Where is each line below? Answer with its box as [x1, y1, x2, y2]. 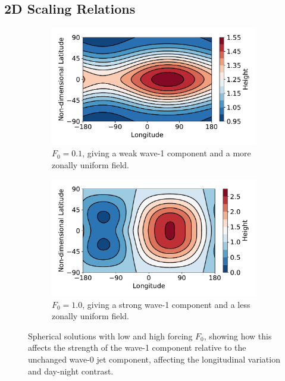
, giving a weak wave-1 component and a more [82, 147, 251, 159]
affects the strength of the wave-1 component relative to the [28, 341, 246, 354]
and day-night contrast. [28, 364, 114, 377]
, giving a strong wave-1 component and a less [82, 298, 250, 310]
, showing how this [203, 329, 272, 342]
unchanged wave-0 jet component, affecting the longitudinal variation [28, 352, 280, 365]
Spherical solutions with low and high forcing [28, 329, 193, 342]
